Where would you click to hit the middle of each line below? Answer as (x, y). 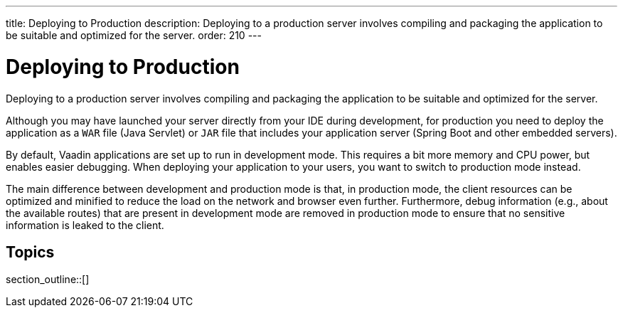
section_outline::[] (48, 280)
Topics (30, 252)
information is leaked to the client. (85, 225)
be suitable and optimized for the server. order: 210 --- (134, 35)
